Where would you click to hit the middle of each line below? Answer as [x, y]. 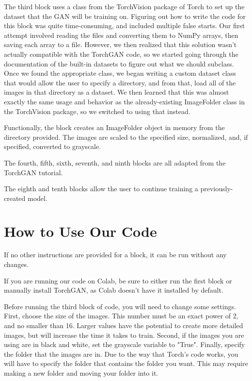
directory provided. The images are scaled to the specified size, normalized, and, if [126, 137]
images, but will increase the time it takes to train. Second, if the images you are [124, 335]
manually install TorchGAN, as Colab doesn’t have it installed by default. [114, 290]
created [15, 198]
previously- [217, 189]
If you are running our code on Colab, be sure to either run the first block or [118, 280]
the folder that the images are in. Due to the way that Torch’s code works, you [121, 354]
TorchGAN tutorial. [33, 172]
